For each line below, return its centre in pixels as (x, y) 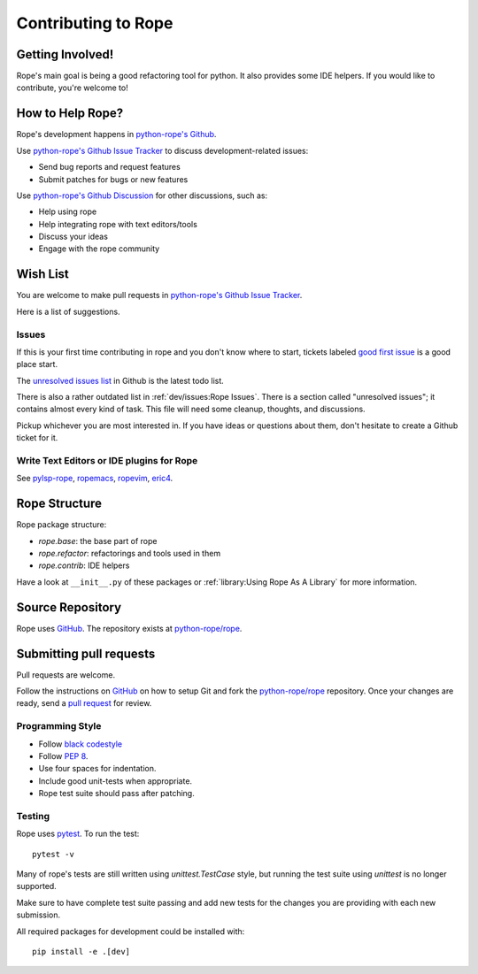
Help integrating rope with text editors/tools (118, 224)
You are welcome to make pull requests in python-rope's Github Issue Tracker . (159, 295)
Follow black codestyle (81, 744)
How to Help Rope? (70, 114)
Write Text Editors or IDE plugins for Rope (107, 461)
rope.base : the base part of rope (98, 541)
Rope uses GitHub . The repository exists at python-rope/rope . (129, 628)
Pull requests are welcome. (66, 675)
